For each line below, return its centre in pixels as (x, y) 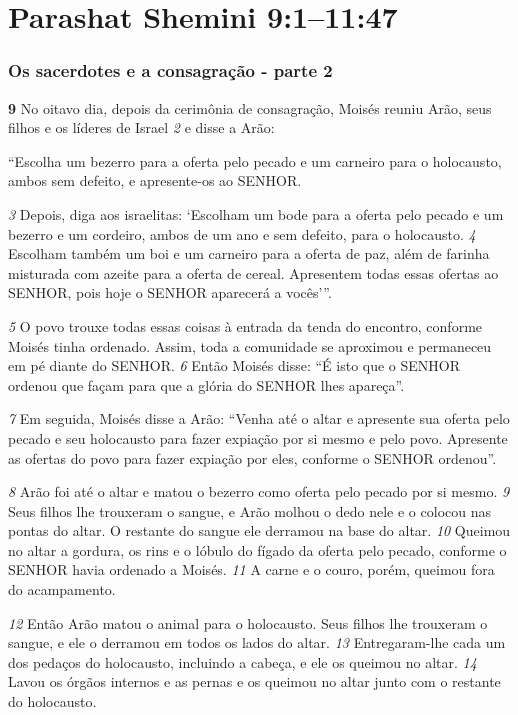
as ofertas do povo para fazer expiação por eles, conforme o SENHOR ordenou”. (252, 457)
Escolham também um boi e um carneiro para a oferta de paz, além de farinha (249, 253)
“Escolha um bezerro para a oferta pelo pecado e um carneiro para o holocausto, (255, 160)
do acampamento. (62, 589)
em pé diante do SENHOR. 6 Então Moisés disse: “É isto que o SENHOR (234, 365)
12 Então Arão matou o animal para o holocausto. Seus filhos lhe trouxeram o (248, 622)
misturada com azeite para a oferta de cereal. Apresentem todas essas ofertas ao (253, 272)
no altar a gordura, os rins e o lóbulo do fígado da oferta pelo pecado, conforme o (257, 549)
